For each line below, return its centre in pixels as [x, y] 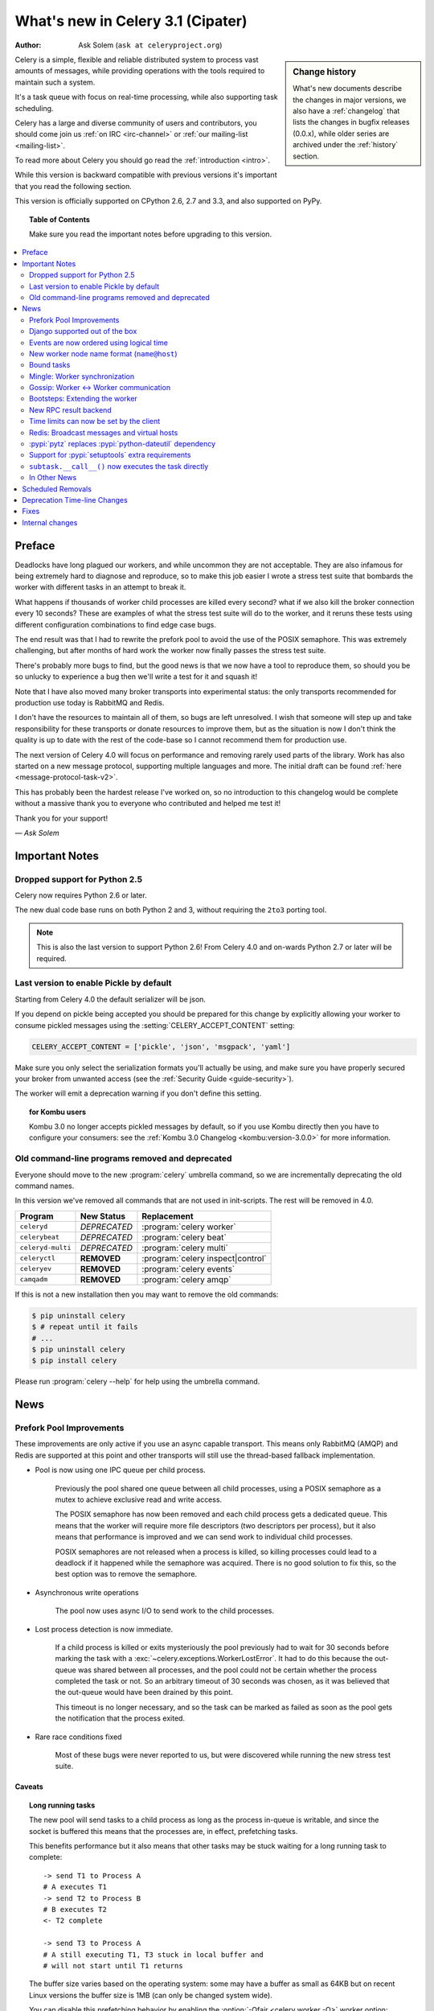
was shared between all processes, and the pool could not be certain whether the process [227, 1670]
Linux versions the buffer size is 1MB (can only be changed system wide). [151, 1995]
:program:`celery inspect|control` [204, 1258]
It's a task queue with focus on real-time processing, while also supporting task [146, 97]
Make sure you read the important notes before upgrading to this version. [151, 234]
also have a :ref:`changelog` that [346, 111]
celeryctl [38, 1258]
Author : [28, 45]
